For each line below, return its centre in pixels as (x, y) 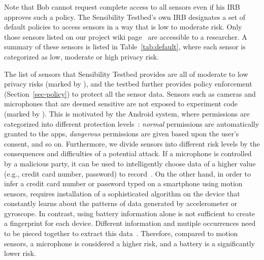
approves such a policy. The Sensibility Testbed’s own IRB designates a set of (125, 17)
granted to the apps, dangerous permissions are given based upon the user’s (122, 134)
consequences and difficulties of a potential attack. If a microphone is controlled (128, 153)
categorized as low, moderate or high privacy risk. (81, 56)
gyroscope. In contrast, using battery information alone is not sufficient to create (130, 213)
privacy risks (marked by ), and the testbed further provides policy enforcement (128, 84)
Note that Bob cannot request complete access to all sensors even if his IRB (122, 7)
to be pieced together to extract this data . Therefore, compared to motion (121, 233)
